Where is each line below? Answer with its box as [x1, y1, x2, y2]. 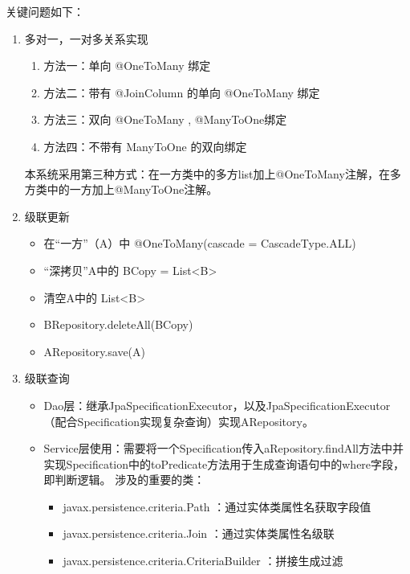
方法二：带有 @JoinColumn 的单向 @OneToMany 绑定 [43, 84, 320, 100]
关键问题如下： [6, 3, 84, 19]
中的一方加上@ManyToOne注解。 [47, 181, 218, 198]
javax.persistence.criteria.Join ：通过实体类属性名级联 [63, 525, 335, 542]
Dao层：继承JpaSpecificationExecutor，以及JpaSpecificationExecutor [43, 396, 391, 413]
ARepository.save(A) [43, 342, 145, 359]
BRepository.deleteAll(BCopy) [43, 316, 193, 333]
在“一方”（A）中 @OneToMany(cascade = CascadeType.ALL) [43, 235, 356, 252]
